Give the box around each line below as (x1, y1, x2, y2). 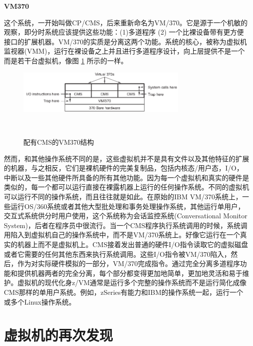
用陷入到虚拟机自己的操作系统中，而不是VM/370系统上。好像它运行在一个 (4, 230, 240, 240)
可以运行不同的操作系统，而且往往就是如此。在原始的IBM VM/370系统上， (4, 192, 242, 202)
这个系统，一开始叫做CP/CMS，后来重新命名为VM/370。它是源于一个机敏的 (4, 17, 248, 27)
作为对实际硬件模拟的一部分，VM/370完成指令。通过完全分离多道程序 (17, 258, 240, 269)
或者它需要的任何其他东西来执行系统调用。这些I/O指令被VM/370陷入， (4, 249, 231, 259)
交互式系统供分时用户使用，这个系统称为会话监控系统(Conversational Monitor (4, 211, 248, 221)
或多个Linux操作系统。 (4, 296, 76, 307)
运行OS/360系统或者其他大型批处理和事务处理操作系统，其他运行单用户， (10, 201, 245, 211)
